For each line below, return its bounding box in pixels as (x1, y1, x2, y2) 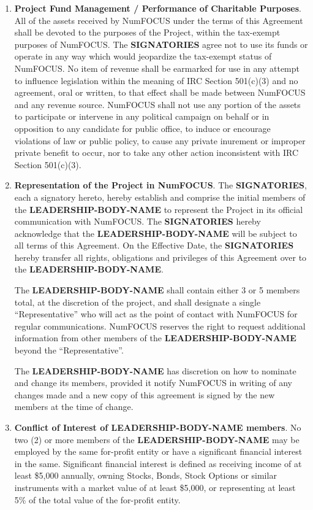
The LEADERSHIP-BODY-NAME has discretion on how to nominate (14, 364, 296, 377)
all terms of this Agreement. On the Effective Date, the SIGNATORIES (14, 239, 294, 252)
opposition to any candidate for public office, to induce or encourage (14, 122, 271, 134)
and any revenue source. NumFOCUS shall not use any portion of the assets (14, 98, 301, 110)
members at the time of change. (14, 400, 134, 413)
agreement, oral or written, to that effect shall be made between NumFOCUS (14, 86, 306, 99)
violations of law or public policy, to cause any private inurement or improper (14, 134, 306, 147)
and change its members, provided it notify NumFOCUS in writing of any (14, 376, 292, 389)
